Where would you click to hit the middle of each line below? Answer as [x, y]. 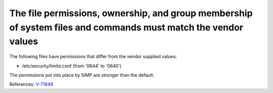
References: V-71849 [31, 84]
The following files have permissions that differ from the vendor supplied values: [93, 57]
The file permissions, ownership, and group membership [131, 13]
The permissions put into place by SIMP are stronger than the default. [82, 75]
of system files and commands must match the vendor [126, 27]
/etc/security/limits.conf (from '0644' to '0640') [72, 66]
